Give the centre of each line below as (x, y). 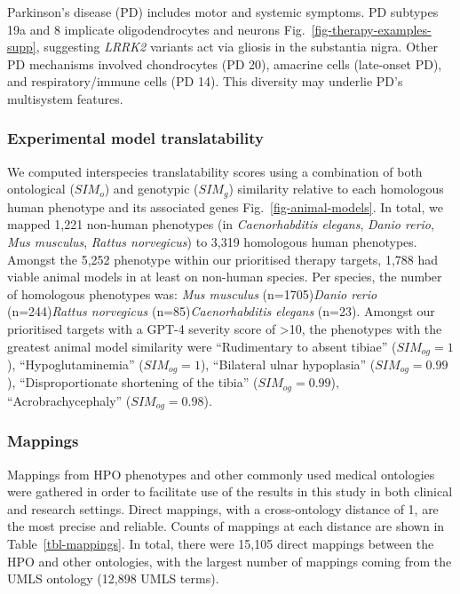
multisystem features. (65, 98)
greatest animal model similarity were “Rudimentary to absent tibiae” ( (202, 346)
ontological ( (41, 189)
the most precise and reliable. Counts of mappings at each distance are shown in (226, 526)
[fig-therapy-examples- (371, 29)
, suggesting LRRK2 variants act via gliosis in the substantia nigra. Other (237, 47)
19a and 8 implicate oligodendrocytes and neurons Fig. (156, 29)
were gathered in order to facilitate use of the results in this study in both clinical (230, 491)
